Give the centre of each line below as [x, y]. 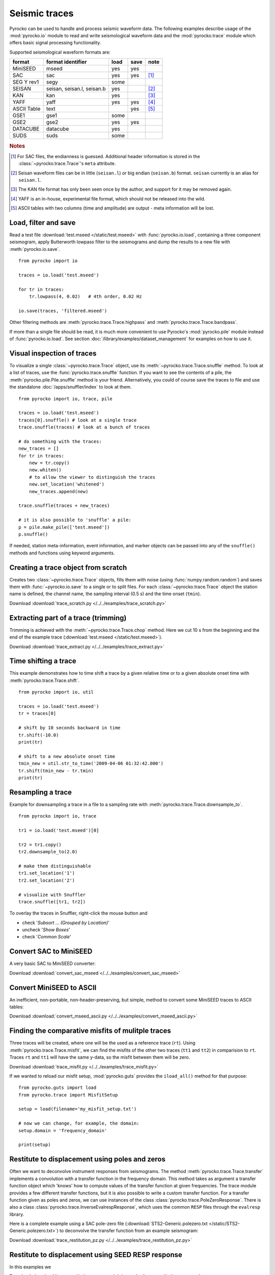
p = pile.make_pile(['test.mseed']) [64, 527]
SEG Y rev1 [26, 82]
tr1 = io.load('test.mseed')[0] [59, 830]
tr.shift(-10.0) [39, 735]
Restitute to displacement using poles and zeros [87, 1159]
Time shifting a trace [43, 661]
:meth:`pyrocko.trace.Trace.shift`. [45, 680]
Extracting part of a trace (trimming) [68, 618]
